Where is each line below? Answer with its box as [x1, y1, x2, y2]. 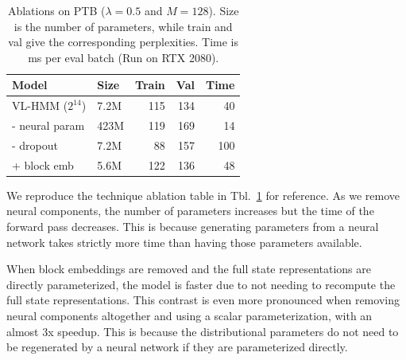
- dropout [12, 136, 59, 153]
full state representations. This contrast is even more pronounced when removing [6, 292, 400, 308]
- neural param [12, 117, 85, 134]
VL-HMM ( [12, 97, 68, 114]
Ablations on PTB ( [7, 2, 106, 18]
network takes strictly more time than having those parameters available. [6, 233, 362, 250]
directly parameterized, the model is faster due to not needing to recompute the [6, 276, 396, 292]
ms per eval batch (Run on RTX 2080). [28, 49, 219, 65]
